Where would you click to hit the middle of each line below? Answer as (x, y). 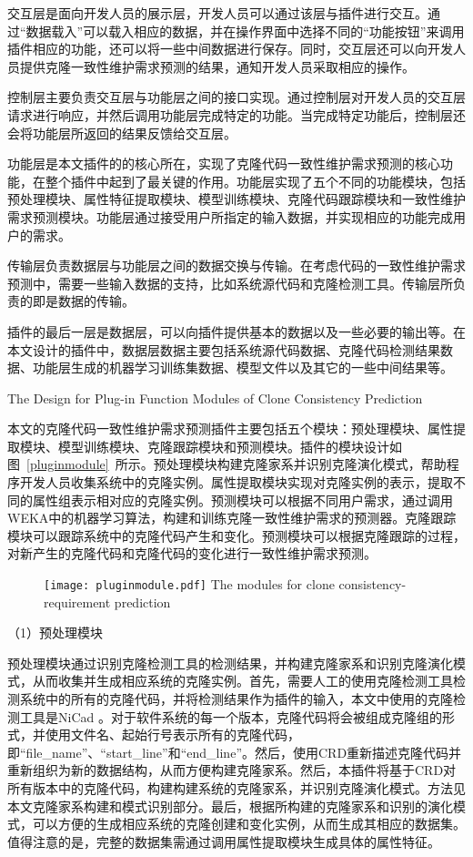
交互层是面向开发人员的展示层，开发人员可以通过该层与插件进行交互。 (217, 13)
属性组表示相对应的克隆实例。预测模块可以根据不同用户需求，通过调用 (242, 500)
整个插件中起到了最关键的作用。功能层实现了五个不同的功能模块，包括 (255, 181)
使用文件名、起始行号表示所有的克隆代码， (172, 735)
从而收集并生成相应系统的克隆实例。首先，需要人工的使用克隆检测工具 (242, 681)
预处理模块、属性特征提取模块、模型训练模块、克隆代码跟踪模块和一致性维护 (236, 199)
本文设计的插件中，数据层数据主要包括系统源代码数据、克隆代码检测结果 (224, 349)
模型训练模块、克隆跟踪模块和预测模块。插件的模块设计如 (230, 446)
